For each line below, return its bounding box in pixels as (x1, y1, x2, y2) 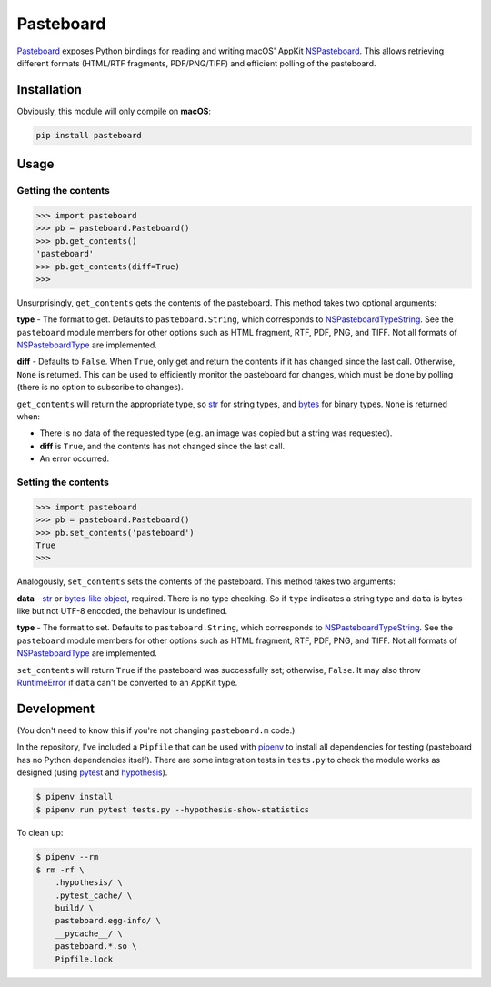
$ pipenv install (35, 791, 114, 802)
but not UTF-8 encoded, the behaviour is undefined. (32, 606, 228, 617)
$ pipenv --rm (35, 851, 99, 862)
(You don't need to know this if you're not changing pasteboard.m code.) (16, 724, 296, 736)
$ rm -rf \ (35, 864, 85, 875)
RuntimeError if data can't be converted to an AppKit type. (16, 678, 238, 689)
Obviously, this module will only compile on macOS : (16, 106, 211, 116)
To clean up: (16, 828, 64, 839)
